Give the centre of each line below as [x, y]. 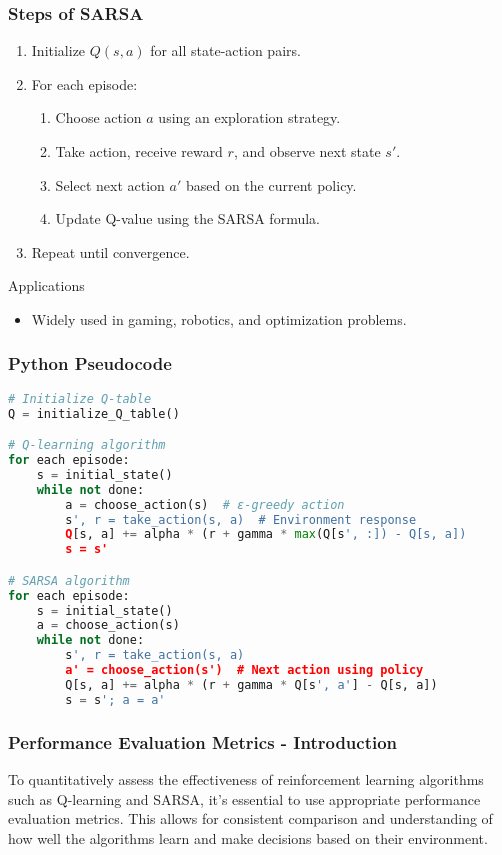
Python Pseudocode [90, 363]
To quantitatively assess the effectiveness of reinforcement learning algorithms [246, 778]
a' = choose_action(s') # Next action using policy [244, 670]
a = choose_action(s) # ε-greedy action [205, 504]
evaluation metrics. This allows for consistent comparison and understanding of [250, 818]
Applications [46, 285]
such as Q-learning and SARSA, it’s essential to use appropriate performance [244, 798]
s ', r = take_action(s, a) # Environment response [241, 519]
